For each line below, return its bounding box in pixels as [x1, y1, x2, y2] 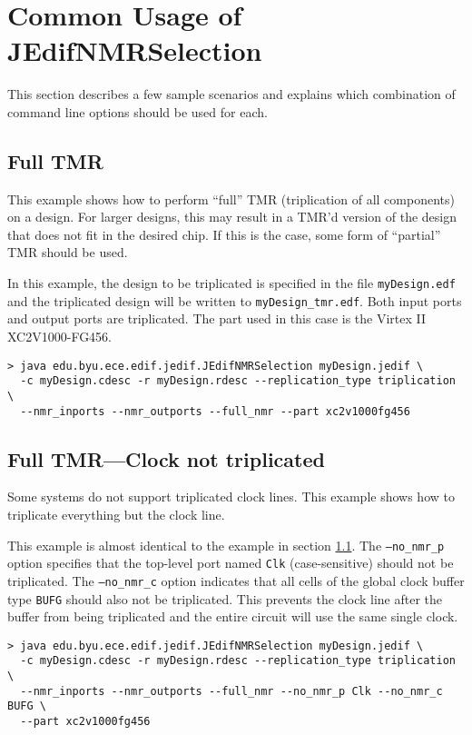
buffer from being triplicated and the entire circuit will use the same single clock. [7, 607, 458, 626]
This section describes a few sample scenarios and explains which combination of [7, 84, 456, 104]
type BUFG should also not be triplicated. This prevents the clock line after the [7, 589, 443, 608]
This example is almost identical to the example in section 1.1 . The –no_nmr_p [7, 535, 445, 554]
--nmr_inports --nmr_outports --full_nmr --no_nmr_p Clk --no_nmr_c [20, 684, 443, 698]
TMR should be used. [7, 243, 128, 262]
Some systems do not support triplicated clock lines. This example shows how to [7, 487, 455, 506]
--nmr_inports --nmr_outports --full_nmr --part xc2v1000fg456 [20, 404, 410, 418]
